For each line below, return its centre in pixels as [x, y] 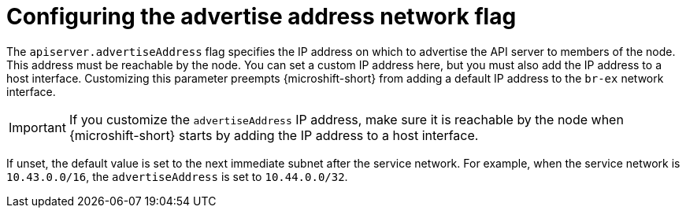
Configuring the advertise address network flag [261, 17]
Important [37, 127]
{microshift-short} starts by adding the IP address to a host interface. [274, 135]
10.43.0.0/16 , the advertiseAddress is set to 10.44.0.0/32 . [177, 176]
